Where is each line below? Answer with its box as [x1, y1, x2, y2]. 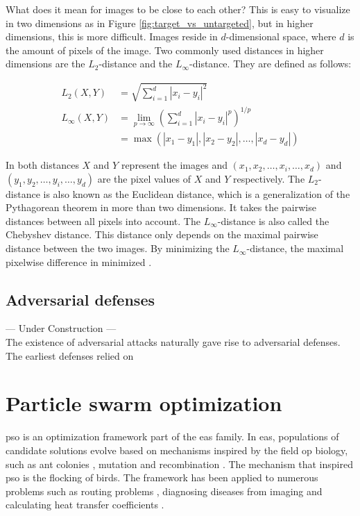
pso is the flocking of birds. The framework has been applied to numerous [6, 470, 318, 485]
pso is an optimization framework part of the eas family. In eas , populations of [6, 429, 339, 444]
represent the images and [121, 158, 228, 172]
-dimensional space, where [225, 29, 336, 44]
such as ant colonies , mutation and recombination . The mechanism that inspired [6, 456, 353, 471]
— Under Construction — [6, 321, 117, 335]
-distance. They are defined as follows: [189, 56, 352, 71]
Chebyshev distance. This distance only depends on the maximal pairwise [6, 227, 318, 242]
